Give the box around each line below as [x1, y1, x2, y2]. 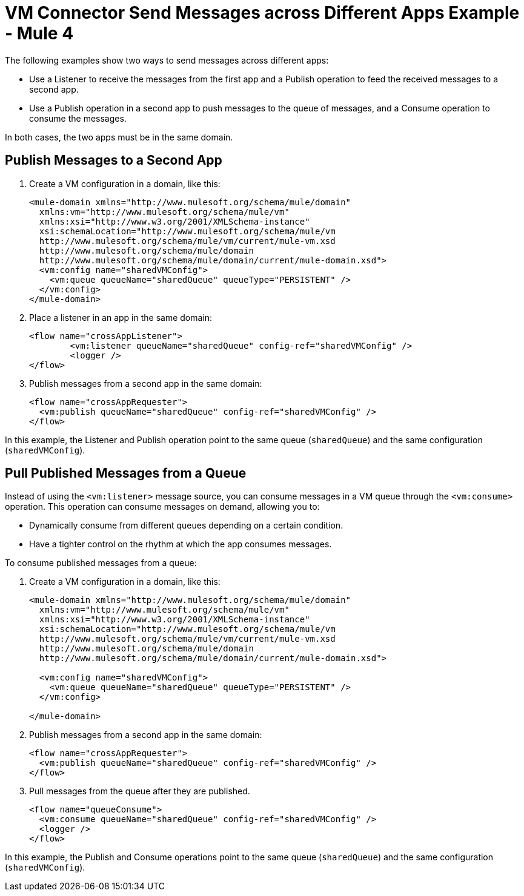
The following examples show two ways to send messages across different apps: [5, 54, 329, 65]
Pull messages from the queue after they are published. [29, 786, 250, 797]
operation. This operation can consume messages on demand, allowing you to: [5, 501, 320, 512]
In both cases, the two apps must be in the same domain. [5, 131, 233, 142]
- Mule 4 [5, 23, 74, 44]
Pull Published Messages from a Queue [5, 466, 247, 481]
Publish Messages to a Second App [5, 153, 222, 168]
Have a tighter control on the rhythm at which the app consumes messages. [29, 539, 332, 550]
